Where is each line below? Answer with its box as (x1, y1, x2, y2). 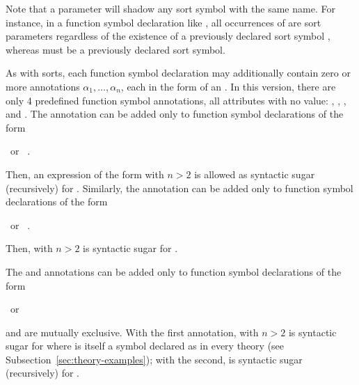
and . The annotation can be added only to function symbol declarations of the (6, 107, 344, 121)
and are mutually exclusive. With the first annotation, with (6, 324, 259, 339)
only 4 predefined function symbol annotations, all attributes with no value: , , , (6, 93, 346, 107)
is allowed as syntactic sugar (194, 166, 315, 181)
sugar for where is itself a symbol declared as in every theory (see (6, 338, 285, 353)
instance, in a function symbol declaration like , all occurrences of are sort (6, 15, 321, 29)
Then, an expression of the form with (6, 166, 164, 181)
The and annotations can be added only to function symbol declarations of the (6, 264, 342, 278)
